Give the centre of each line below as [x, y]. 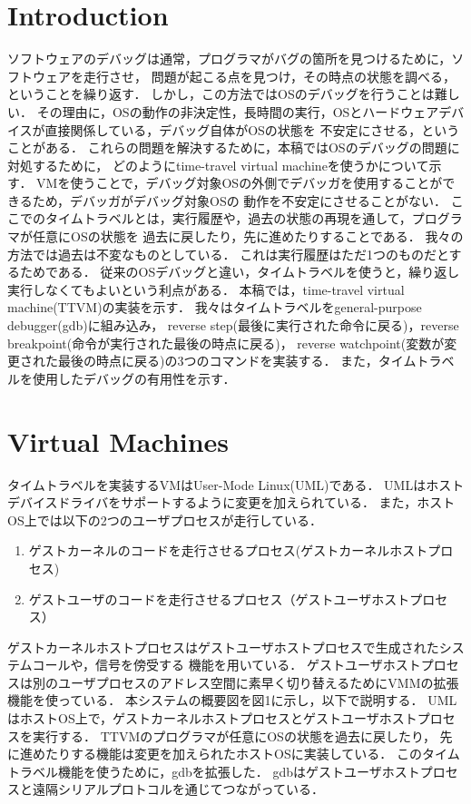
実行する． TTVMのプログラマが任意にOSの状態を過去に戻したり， [234, 735]
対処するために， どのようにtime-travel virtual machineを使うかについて [218, 165]
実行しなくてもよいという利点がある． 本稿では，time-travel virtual [206, 289]
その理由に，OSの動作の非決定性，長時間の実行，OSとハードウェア [238, 111]
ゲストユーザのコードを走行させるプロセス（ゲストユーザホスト [219, 598]
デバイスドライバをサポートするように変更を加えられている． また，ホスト [231, 502]
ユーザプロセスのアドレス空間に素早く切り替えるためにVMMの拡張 [258, 682]
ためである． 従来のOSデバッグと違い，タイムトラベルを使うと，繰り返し [240, 272]
